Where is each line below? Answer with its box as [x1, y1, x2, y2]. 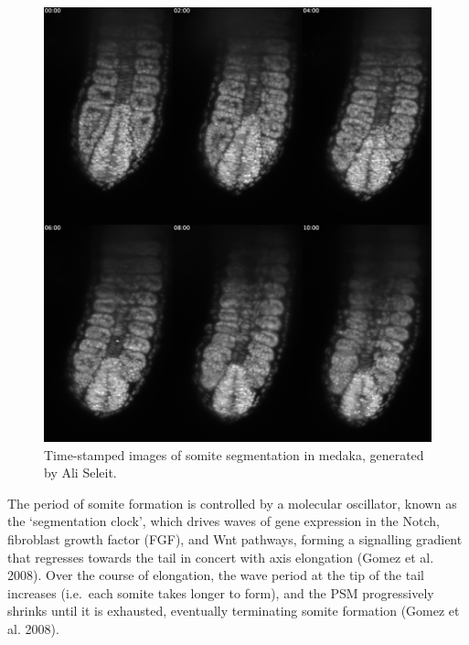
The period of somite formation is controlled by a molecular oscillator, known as [7, 493, 457, 512]
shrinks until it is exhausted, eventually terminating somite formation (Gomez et [7, 601, 460, 620]
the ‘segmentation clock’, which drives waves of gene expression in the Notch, [7, 511, 440, 531]
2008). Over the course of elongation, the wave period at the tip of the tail [7, 565, 424, 585]
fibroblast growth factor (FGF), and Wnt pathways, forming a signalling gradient [7, 529, 463, 548]
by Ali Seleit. [44, 463, 117, 482]
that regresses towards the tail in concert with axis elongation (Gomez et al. [7, 547, 434, 566]
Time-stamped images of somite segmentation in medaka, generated [44, 445, 424, 464]
